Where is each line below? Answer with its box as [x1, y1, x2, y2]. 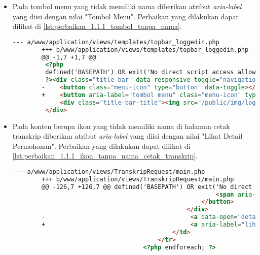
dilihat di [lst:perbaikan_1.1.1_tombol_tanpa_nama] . [12, 21, 182, 31]
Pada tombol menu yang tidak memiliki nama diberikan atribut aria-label [12, 1, 242, 11]
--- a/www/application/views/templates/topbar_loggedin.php [12, 38, 219, 46]
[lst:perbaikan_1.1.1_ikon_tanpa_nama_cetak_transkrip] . [12, 150, 198, 161]
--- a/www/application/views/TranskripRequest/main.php [12, 168, 205, 175]
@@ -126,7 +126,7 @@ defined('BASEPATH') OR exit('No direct [42, 183, 252, 190]
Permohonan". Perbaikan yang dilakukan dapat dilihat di [12, 140, 191, 151]
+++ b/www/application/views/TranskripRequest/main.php [42, 175, 234, 183]
